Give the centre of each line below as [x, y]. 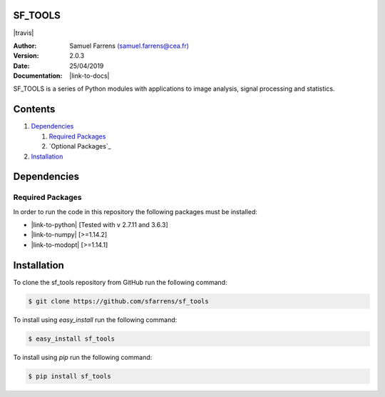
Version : [26, 56]
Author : [25, 46]
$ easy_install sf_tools [72, 338]
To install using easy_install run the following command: [95, 320]
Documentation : [38, 76]
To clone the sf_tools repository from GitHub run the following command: [120, 282]
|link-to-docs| [89, 76]
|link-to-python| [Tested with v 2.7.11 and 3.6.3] [100, 225]
